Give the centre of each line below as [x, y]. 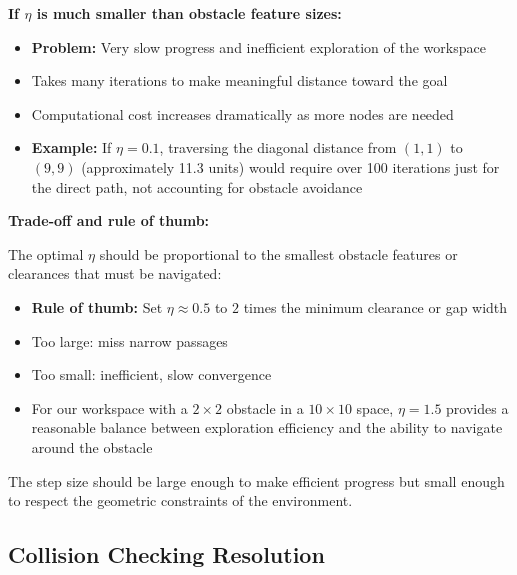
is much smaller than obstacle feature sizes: [189, 13]
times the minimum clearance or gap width [375, 306]
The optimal [46, 253]
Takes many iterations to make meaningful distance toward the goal [239, 80]
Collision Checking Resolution [166, 554]
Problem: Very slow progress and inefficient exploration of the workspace [258, 46]
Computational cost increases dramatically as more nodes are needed [242, 113]
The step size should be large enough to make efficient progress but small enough [256, 480]
